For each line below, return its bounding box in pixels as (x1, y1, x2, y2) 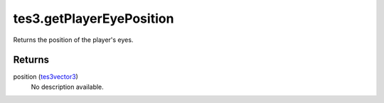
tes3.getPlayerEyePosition (13, 11, 174, 26)
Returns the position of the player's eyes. (13, 36, 134, 44)
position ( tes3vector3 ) (13, 72, 78, 81)
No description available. (31, 82, 105, 91)
